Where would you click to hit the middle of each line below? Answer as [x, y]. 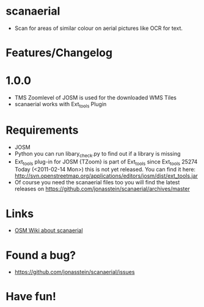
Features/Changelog [59, 53]
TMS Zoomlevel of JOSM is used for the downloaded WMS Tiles [95, 98]
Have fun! [31, 297]
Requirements [42, 130]
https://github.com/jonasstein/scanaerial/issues [75, 272]
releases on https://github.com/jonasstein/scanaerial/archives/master [102, 189]
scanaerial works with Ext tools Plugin [60, 105]
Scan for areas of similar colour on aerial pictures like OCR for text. [99, 28]
